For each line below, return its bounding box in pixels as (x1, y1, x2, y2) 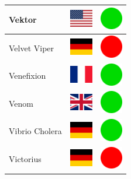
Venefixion (9, 69, 46, 82)
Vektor (9, 13, 37, 25)
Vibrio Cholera (9, 125, 62, 137)
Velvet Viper (9, 41, 54, 54)
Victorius (9, 153, 42, 165)
